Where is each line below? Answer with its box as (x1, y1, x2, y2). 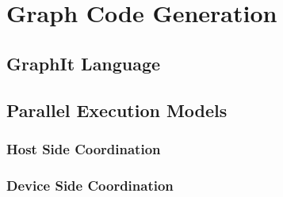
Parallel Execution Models (6, 97, 228, 122)
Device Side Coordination (6, 175, 174, 195)
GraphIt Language (6, 51, 161, 75)
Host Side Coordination (6, 138, 161, 158)
